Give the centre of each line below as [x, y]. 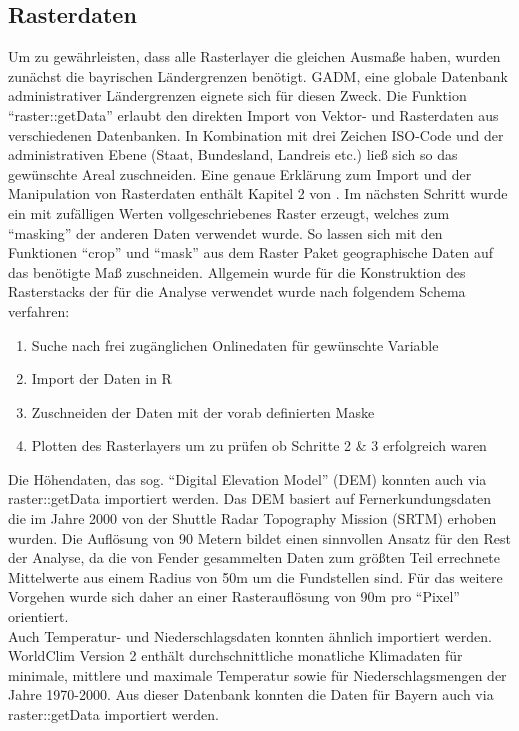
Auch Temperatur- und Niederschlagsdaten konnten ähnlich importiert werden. [250, 635]
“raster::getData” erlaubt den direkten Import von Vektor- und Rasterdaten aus [253, 114]
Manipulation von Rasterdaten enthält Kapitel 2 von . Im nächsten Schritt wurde [258, 193]
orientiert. [38, 616]
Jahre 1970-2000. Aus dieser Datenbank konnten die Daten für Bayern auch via [251, 694]
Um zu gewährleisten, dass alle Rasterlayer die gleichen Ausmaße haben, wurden [254, 56]
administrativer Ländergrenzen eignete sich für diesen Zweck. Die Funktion [237, 95]
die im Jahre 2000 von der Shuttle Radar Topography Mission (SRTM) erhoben [252, 518]
